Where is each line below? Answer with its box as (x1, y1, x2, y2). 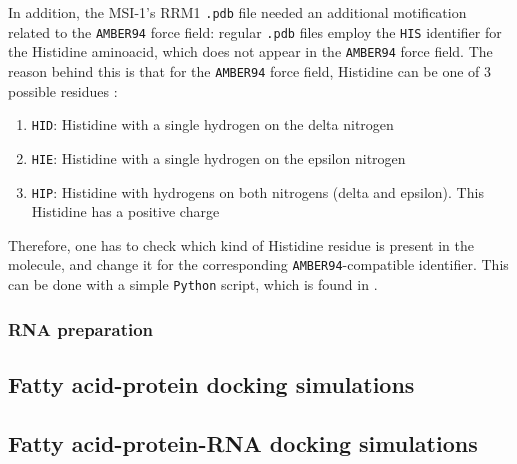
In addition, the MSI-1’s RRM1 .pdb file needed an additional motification (8, 2, 467, 22)
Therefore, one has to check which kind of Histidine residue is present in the (8, 234, 475, 255)
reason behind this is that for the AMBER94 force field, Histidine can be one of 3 (8, 60, 492, 81)
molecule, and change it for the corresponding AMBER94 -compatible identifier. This (8, 254, 509, 275)
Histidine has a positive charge (31, 201, 220, 222)
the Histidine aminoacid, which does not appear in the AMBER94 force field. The (8, 41, 493, 62)
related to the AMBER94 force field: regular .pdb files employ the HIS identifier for (8, 21, 502, 42)
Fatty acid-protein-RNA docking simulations (8, 427, 478, 458)
